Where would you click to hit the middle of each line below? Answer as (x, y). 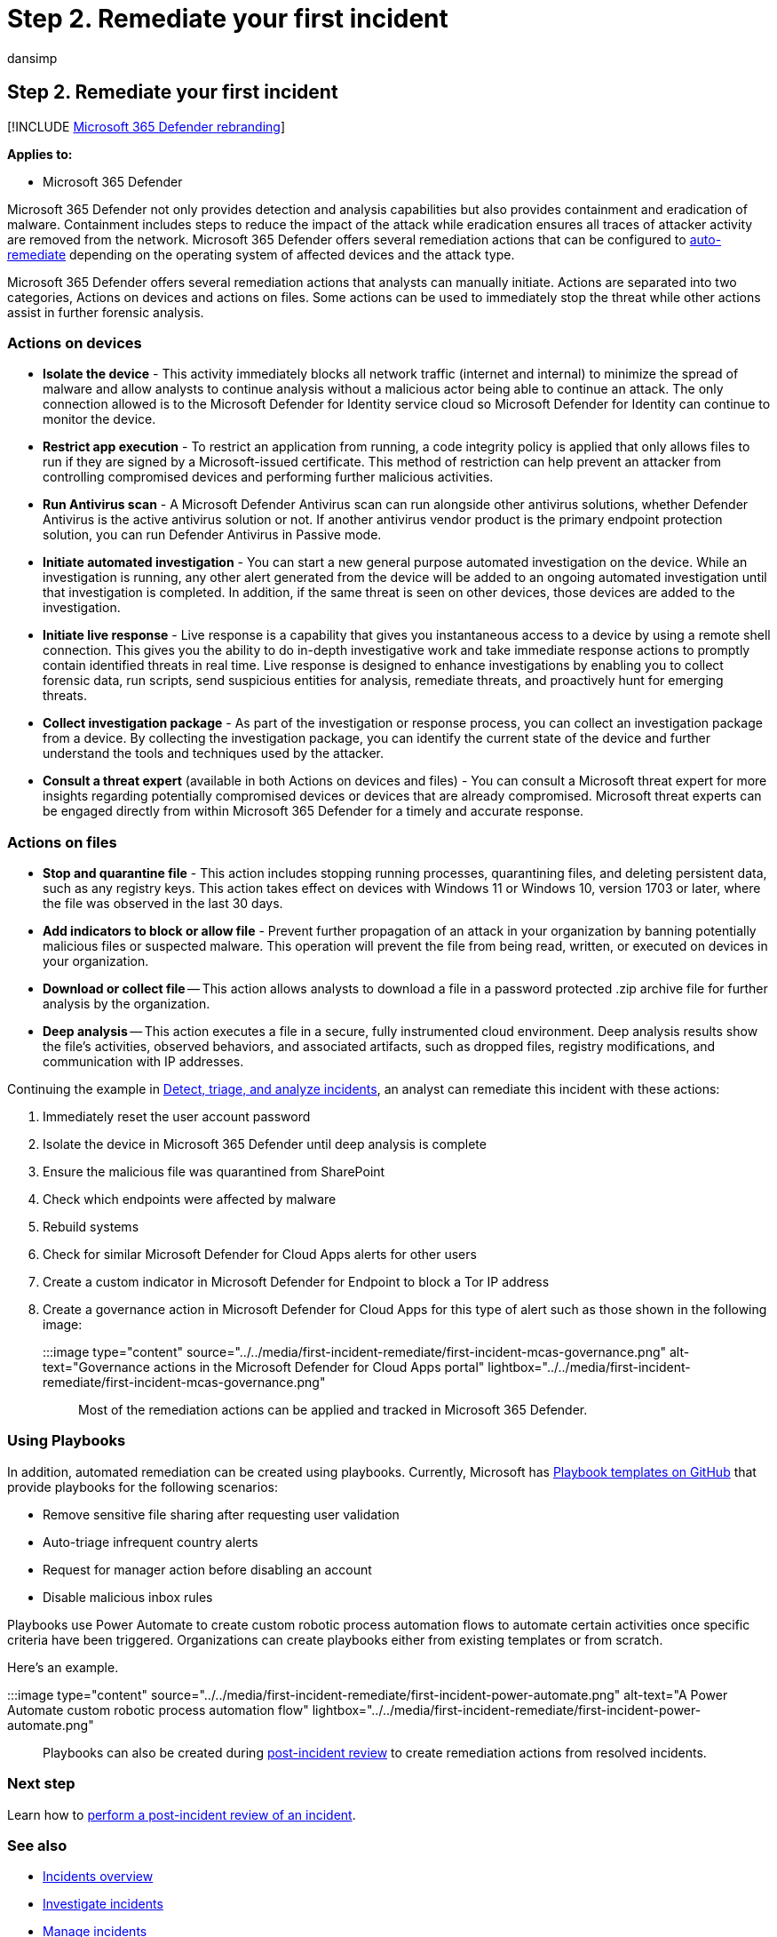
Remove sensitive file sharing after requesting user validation (221, 1514)
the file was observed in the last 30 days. (163, 904)
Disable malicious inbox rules (128, 1597)
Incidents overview (98, 1877)
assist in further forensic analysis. (106, 312)
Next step (41, 1784)
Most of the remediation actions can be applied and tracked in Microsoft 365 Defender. (333, 1410)
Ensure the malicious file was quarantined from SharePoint (214, 1172)
